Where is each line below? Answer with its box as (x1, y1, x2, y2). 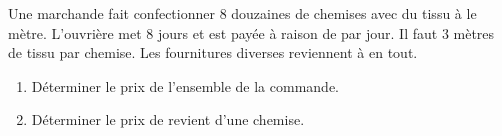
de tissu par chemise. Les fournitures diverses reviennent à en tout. (8, 42, 418, 63)
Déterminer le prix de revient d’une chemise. (31, 109, 305, 130)
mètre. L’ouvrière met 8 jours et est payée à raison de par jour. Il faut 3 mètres (8, 22, 495, 43)
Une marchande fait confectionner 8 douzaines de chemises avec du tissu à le (8, 3, 477, 23)
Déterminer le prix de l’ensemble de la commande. (31, 75, 339, 96)
